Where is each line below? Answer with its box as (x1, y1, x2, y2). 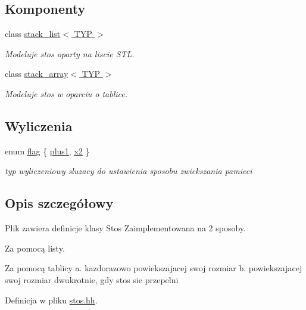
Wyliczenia (5, 116, 73, 135)
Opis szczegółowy (5, 194, 114, 212)
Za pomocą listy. (5, 241, 65, 254)
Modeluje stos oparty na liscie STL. (5, 47, 135, 60)
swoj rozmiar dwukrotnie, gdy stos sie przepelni (5, 273, 179, 286)
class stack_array (5, 67, 68, 80)
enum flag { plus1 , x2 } (5, 144, 90, 157)
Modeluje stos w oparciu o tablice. (5, 87, 127, 100)
